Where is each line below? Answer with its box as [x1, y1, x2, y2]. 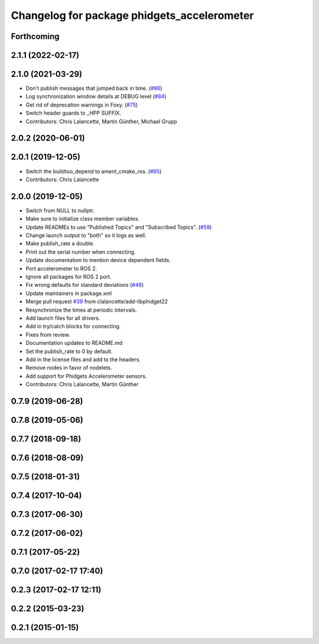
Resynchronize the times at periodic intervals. [25, 306, 137, 313]
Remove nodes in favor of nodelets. [25, 364, 112, 371]
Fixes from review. [25, 331, 70, 338]
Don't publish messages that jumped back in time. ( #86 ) [25, 85, 162, 92]
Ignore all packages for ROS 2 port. [25, 273, 112, 280]
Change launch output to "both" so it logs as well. [25, 232, 147, 239]
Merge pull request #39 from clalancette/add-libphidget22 [25, 298, 168, 305]
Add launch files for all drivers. [25, 314, 100, 322]
